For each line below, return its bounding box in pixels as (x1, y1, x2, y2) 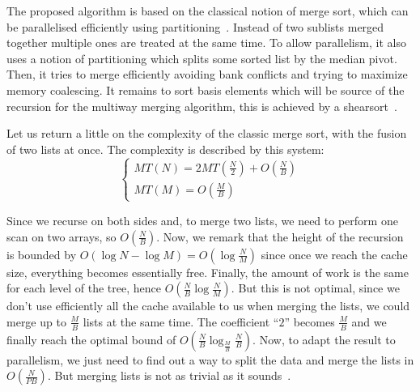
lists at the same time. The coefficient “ (83, 313, 279, 330)
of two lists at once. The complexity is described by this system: (6, 140, 325, 157)
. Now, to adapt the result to (252, 330, 396, 347)
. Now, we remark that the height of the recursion (156, 228, 404, 245)
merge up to (6, 313, 66, 330)
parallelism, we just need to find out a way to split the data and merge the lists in (6, 351, 414, 368)
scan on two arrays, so (6, 228, 117, 245)
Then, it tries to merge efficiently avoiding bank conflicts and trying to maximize (6, 66, 408, 83)
